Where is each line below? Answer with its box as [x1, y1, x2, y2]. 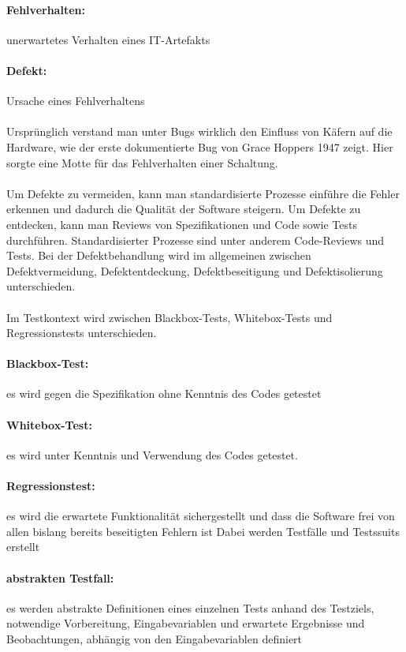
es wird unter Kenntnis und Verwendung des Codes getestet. [6, 446, 298, 463]
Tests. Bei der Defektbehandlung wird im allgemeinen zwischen [6, 247, 311, 264]
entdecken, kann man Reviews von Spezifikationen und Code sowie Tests [6, 215, 357, 232]
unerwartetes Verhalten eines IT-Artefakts [6, 31, 210, 47]
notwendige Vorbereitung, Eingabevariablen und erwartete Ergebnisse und [6, 615, 365, 631]
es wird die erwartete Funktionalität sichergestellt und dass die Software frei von [6, 508, 395, 524]
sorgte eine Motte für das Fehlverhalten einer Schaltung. [6, 154, 278, 170]
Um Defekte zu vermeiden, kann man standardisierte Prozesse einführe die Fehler [6, 185, 400, 201]
